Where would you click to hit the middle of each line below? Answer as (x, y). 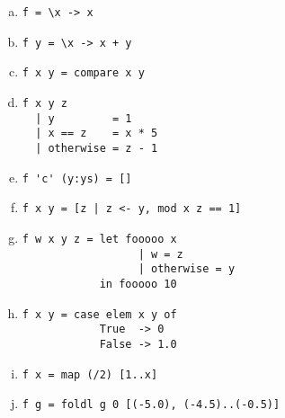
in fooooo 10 (138, 284)
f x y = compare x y (83, 73)
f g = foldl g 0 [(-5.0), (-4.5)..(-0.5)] (151, 405)
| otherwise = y (187, 269)
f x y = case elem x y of (99, 314)
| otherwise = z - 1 (97, 148)
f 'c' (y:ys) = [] (77, 178)
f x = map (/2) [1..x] (90, 374)
